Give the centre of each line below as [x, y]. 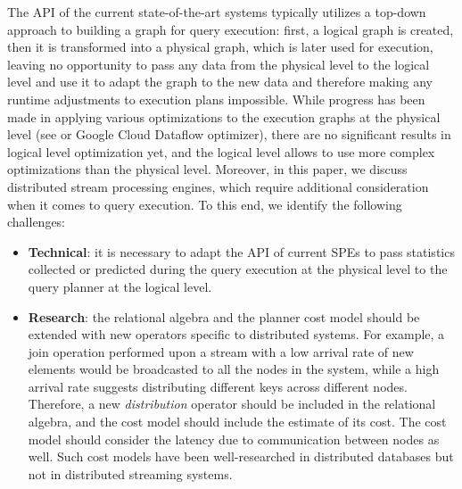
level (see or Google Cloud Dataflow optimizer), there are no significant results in [229, 134]
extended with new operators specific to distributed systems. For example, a [236, 334]
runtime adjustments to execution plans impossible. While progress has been [216, 99]
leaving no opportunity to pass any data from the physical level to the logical [219, 64]
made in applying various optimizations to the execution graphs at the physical [224, 116]
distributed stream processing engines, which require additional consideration [218, 186]
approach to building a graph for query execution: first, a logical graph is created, [231, 29]
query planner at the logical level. [120, 286]
